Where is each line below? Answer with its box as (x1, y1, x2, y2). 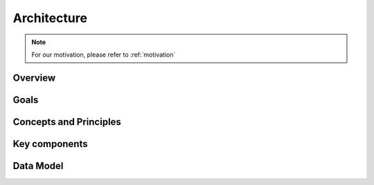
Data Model (12, 159, 64, 172)
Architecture (12, 10, 88, 26)
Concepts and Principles (12, 116, 121, 128)
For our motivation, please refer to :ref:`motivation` (31, 50, 176, 59)
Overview (12, 72, 56, 84)
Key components (12, 138, 88, 150)
